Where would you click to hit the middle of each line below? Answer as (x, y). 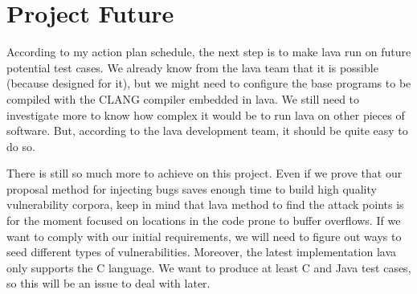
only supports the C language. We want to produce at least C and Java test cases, (209, 267)
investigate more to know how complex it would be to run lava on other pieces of (206, 114)
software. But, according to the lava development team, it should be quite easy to (207, 131)
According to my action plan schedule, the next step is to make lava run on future (209, 52)
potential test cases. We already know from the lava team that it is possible (192, 67)
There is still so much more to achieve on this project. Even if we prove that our (204, 173)
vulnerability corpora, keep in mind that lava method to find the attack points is (205, 204)
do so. (21, 146)
